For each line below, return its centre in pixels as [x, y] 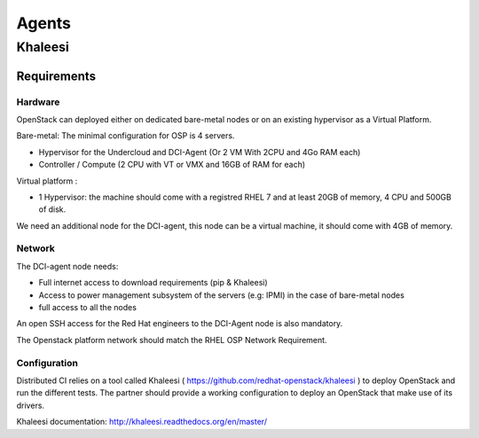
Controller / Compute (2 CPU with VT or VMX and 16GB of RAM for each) [172, 165]
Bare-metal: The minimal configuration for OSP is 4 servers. [126, 136]
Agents [43, 23]
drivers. [30, 405]
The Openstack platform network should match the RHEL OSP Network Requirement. [172, 340]
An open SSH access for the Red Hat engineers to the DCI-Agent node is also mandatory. [180, 324]
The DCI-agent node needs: [67, 266]
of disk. [52, 209]
